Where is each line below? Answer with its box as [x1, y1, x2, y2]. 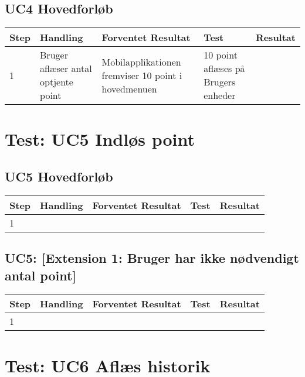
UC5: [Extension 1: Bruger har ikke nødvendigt [5, 249, 299, 267]
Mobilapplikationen [101, 54, 181, 68]
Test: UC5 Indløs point [5, 127, 195, 151]
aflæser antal [40, 61, 92, 76]
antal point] [5, 266, 77, 284]
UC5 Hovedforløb [5, 167, 113, 185]
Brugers [204, 75, 236, 89]
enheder [204, 88, 236, 102]
